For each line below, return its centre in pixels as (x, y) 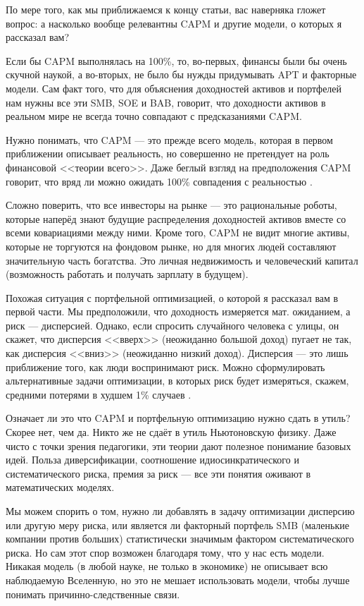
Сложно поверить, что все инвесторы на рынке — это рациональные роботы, (171, 205)
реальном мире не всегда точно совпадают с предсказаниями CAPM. (154, 116)
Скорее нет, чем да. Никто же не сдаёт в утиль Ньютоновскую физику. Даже (171, 432)
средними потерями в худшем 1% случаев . (99, 394)
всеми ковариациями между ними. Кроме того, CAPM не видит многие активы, (178, 232)
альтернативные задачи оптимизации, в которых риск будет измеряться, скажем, (177, 381)
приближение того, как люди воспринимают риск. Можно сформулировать (165, 366)
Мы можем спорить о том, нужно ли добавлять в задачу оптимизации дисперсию (180, 511)
